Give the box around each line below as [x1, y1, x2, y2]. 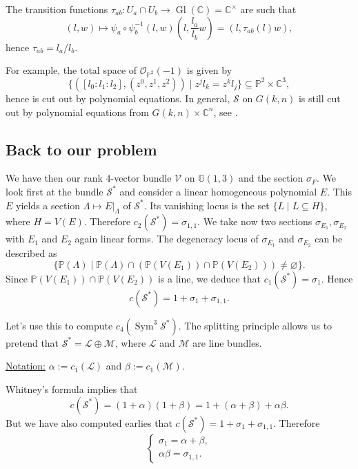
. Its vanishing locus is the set [143, 198, 270, 212]
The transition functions [6, 2, 108, 16]
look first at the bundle [6, 184, 103, 198]
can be [315, 231, 343, 246]
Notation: [6, 358, 46, 373]
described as [6, 246, 57, 260]
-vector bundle [110, 171, 172, 185]
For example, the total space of [6, 63, 137, 77]
